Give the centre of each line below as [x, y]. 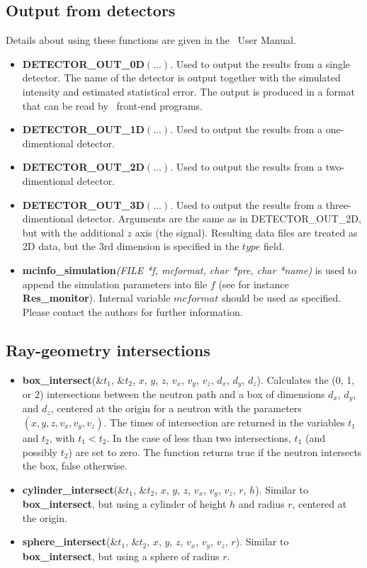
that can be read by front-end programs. [112, 105]
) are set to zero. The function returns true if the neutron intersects [215, 451]
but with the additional [73, 232]
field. [274, 246]
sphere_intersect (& [70, 541]
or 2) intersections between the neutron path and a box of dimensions [174, 393]
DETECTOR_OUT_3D [83, 204]
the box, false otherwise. [75, 466]
